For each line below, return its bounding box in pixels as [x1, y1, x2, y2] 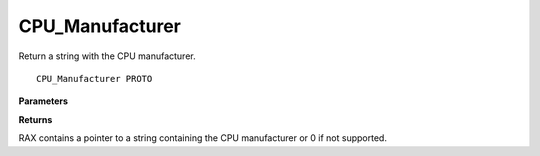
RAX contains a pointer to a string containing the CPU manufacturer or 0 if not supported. [18, 132, 387, 144]
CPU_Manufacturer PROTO [36, 73, 153, 84]
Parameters [18, 95, 69, 107]
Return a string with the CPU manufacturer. [18, 50, 196, 62]
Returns [18, 113, 53, 125]
